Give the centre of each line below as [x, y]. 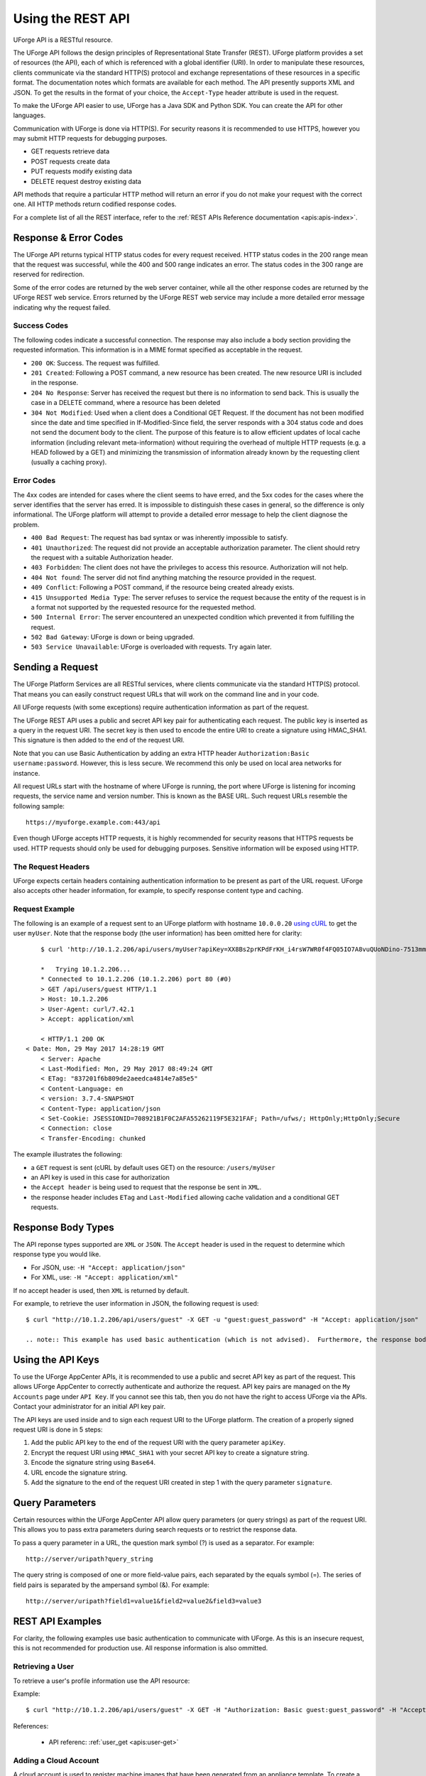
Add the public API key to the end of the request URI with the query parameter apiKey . [158, 1443]
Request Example [44, 909]
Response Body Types [64, 1227]
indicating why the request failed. [62, 307]
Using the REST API [72, 18]
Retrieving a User [44, 1667]
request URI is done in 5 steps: [58, 1429]
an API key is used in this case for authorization [100, 1177]
